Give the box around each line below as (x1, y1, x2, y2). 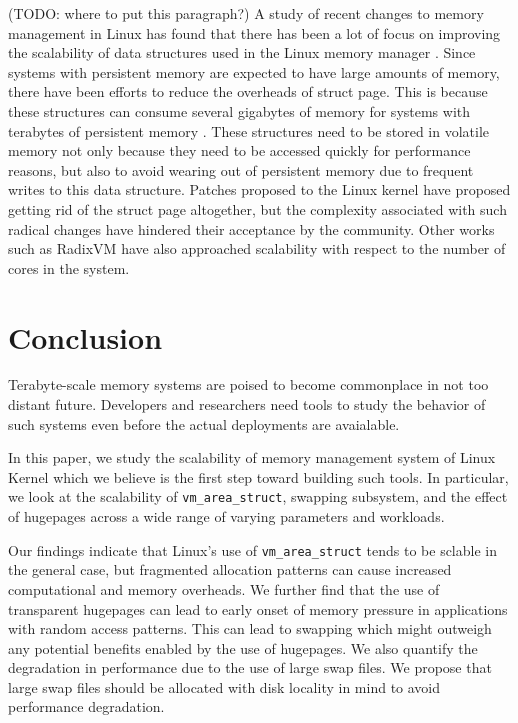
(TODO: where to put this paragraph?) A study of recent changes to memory (8, 3, 484, 23)
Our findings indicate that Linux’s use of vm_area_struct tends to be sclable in (8, 539, 497, 560)
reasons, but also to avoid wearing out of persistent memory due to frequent (8, 159, 474, 180)
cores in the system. (8, 257, 130, 278)
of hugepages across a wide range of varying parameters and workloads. (8, 506, 445, 527)
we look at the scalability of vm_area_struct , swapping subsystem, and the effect (8, 486, 508, 507)
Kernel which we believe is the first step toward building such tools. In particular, (8, 466, 509, 487)
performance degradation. (8, 696, 165, 717)
